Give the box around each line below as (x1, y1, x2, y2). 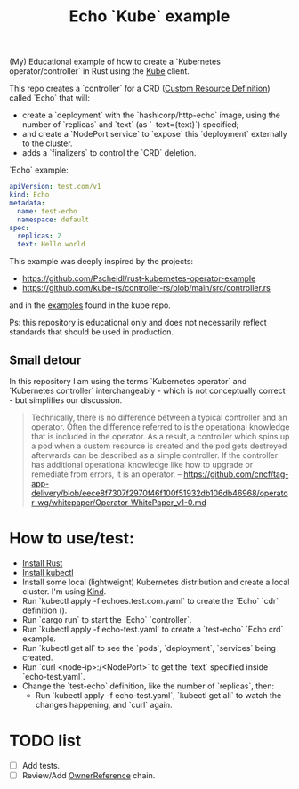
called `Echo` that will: (9, 93, 91, 103)
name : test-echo (17, 206, 77, 215)
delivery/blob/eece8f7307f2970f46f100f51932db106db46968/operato (30, 487, 289, 498)
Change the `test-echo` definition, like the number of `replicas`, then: (21, 680, 274, 691)
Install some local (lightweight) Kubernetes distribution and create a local (21, 576, 290, 587)
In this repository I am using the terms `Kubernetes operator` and (9, 376, 247, 386)
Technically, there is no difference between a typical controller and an (30, 412, 287, 423)
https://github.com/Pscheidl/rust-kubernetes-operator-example (21, 273, 256, 284)
